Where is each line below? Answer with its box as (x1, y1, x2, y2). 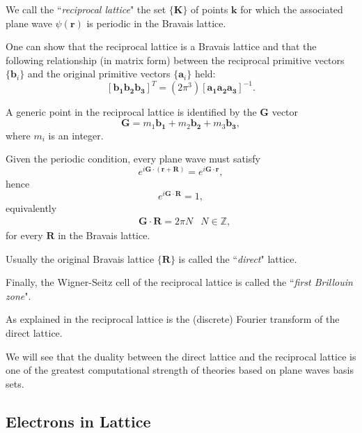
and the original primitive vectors (27, 66, 171, 81)
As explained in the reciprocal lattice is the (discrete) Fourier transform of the (6, 312, 340, 326)
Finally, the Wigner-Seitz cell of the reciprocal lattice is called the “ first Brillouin (6, 275, 353, 289)
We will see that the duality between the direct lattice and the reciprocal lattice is (6, 349, 356, 363)
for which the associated (240, 2, 343, 16)
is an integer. (48, 128, 104, 142)
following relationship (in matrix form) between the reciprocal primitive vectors (6, 52, 345, 67)
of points (191, 2, 228, 16)
